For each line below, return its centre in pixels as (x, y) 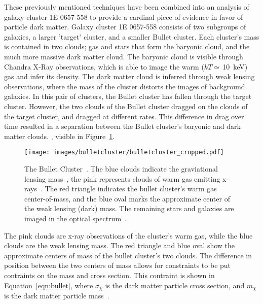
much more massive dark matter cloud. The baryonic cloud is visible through (124, 56)
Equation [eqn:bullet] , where (49, 285)
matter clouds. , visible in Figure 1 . (60, 136)
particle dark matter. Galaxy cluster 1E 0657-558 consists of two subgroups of (125, 27)
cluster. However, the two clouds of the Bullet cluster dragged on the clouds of (126, 106)
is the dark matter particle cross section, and (175, 285)
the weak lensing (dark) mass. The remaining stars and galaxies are (129, 208)
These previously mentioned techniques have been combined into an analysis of (127, 7)
